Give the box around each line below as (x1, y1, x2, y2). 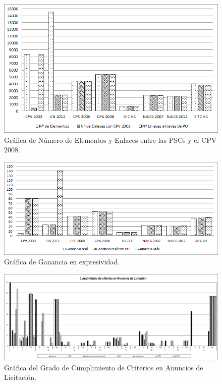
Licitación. (4, 372, 36, 382)
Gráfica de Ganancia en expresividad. (4, 256, 120, 267)
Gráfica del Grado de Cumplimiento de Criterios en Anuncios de (4, 362, 203, 372)
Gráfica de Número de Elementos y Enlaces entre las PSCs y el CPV (4, 134, 217, 145)
